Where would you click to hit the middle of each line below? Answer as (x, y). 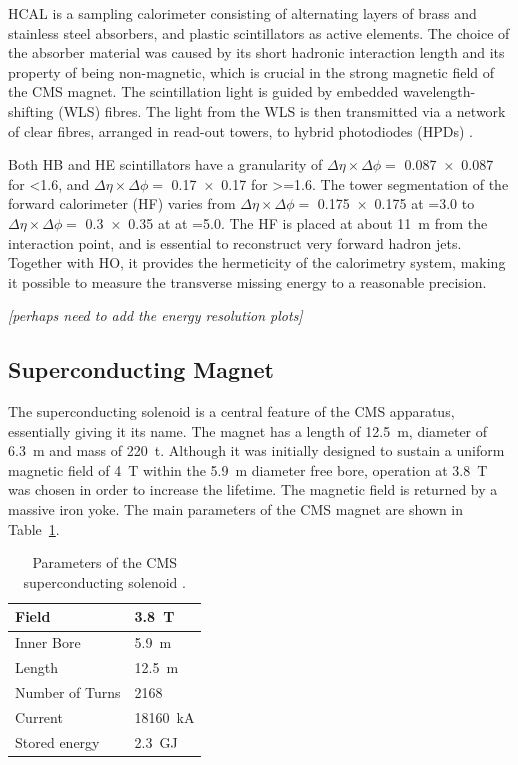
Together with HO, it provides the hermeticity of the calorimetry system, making (257, 262)
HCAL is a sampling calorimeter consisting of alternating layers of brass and (242, 13)
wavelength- (439, 91)
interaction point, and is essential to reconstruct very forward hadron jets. (235, 242)
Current (39, 716)
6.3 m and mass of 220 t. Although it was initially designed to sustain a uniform (256, 450)
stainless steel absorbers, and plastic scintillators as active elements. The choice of (259, 32)
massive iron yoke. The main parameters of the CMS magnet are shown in (236, 509)
